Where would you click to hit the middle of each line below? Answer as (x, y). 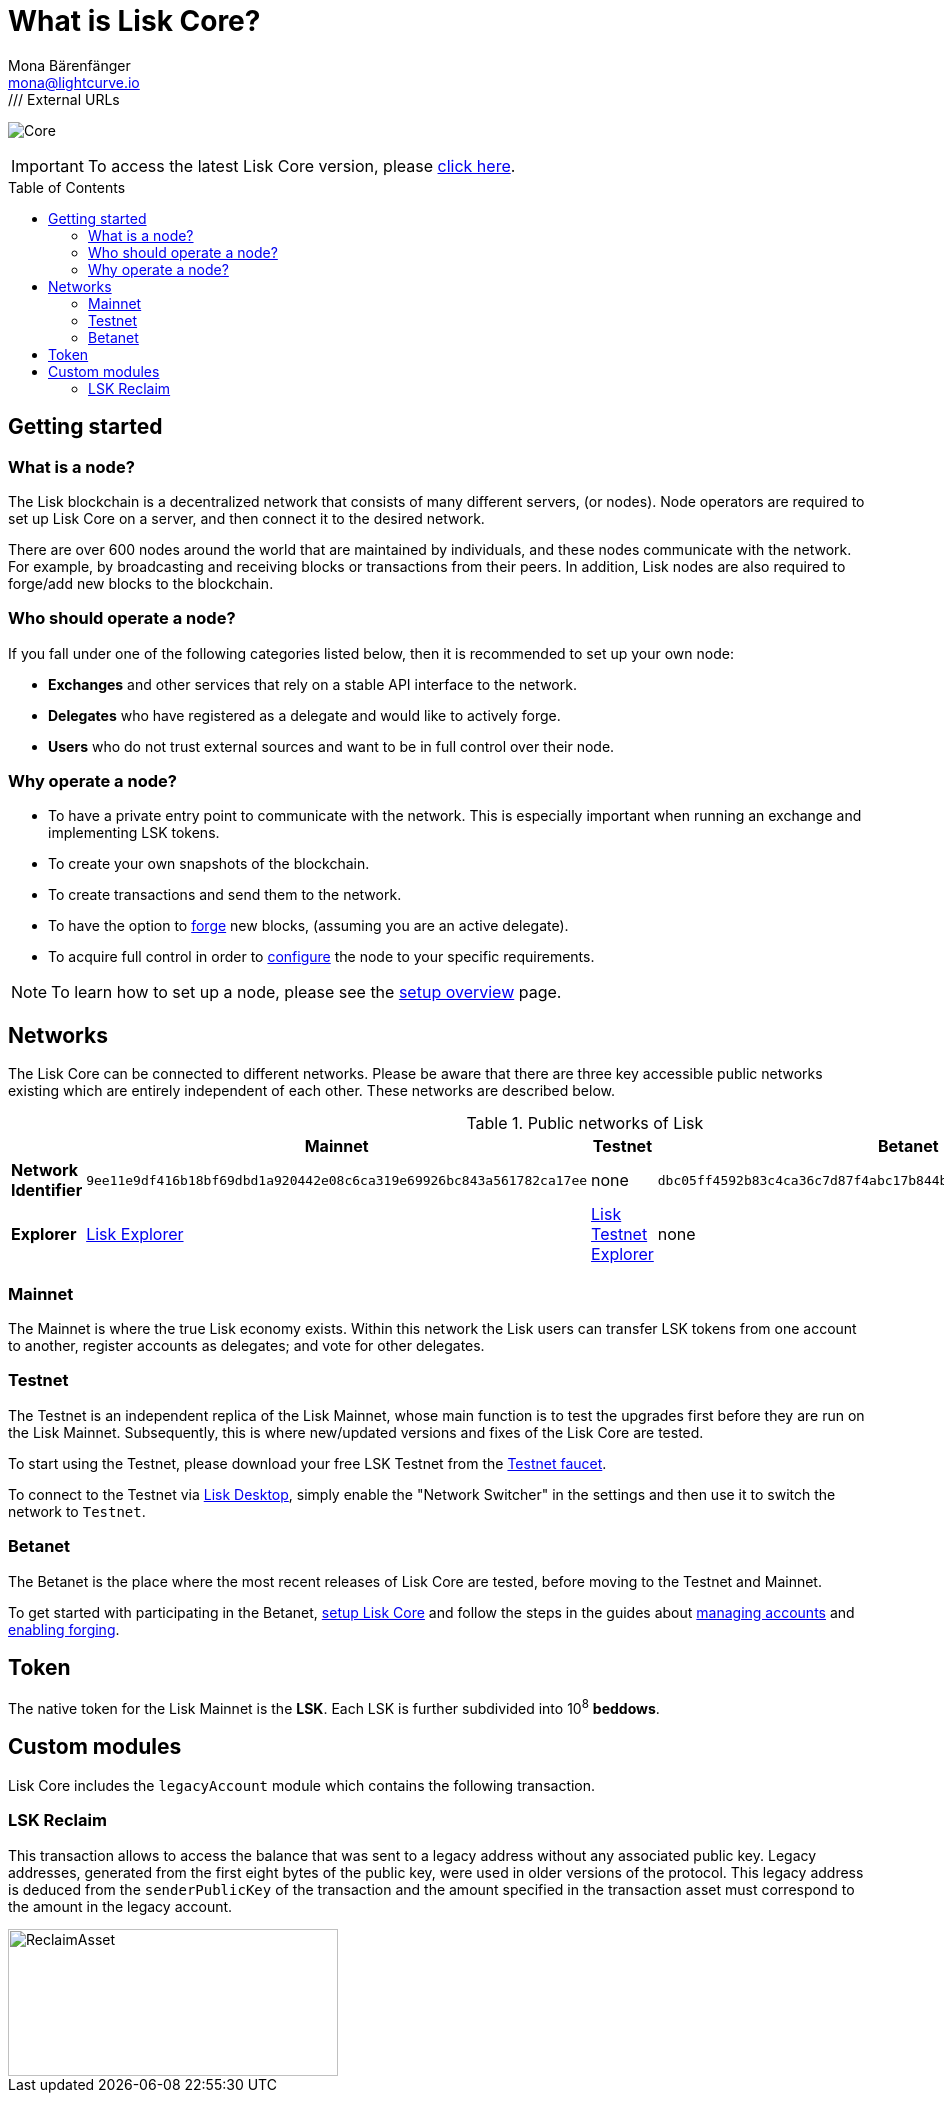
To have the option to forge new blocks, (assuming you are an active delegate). (308, 926)
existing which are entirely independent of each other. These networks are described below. (312, 1091)
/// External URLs (64, 99)
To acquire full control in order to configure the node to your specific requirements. (321, 957)
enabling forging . (64, 1629)
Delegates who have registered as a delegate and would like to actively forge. (304, 715)
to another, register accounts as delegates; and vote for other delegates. (246, 1346)
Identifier (47, 1190)
